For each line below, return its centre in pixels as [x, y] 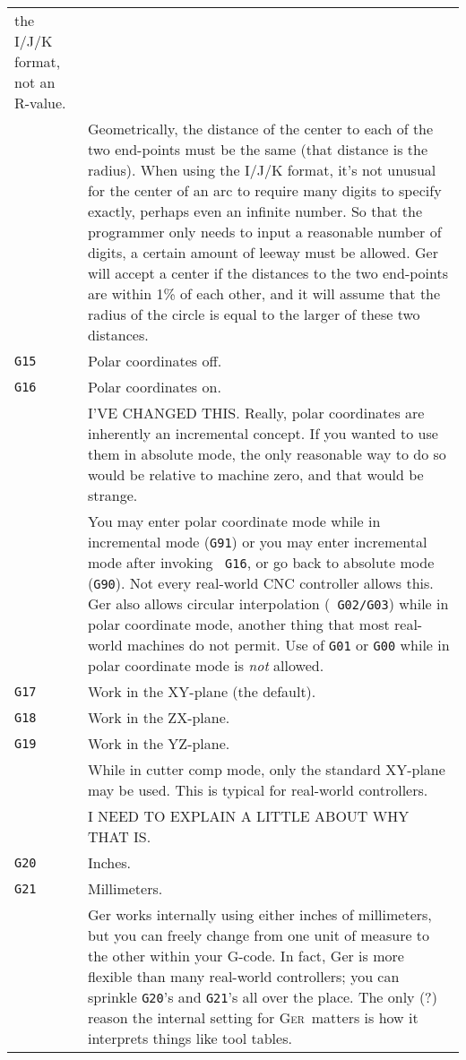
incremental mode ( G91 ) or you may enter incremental [257, 542]
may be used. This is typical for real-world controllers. [258, 790]
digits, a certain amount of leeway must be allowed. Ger [263, 252]
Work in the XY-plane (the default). [202, 691]
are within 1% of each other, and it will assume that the [264, 293]
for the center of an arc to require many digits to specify [264, 190]
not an [35, 82]
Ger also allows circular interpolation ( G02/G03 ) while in [268, 603]
